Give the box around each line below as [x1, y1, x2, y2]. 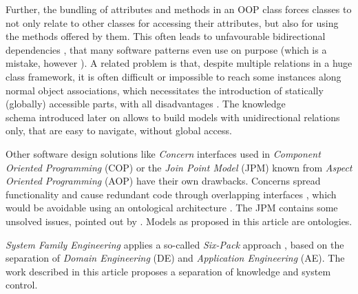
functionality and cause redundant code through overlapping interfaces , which [6, 187, 337, 201]
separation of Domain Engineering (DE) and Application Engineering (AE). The [6, 251, 345, 265]
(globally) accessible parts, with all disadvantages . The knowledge [6, 96, 286, 111]
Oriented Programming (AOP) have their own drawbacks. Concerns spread [6, 174, 321, 188]
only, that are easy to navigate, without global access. [6, 123, 232, 138]
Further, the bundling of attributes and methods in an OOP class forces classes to [6, 2, 352, 16]
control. [6, 277, 38, 292]
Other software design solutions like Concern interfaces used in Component [6, 146, 321, 160]
